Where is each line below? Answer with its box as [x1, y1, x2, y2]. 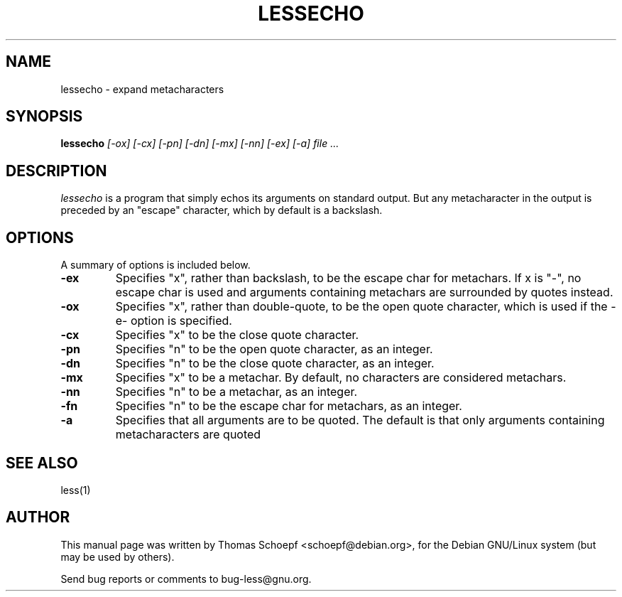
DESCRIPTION [6, 161, 107, 180]
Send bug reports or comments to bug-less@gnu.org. [60, 572, 312, 585]
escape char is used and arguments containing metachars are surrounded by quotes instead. [115, 285, 613, 300]
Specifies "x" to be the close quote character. [115, 328, 359, 343]
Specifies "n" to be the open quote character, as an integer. [115, 342, 433, 357]
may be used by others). [60, 550, 175, 563]
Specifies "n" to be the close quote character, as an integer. [115, 356, 435, 371]
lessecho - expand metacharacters [60, 82, 224, 95]
